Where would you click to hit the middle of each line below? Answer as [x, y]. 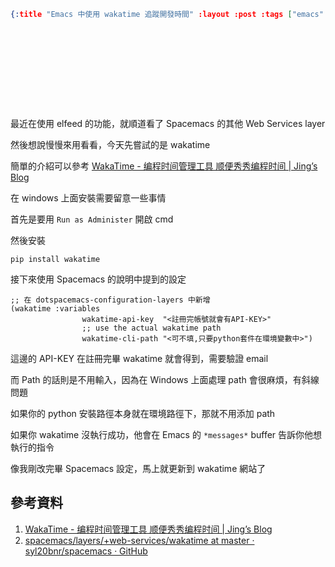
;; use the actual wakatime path [151, 328]
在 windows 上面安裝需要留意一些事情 [88, 197]
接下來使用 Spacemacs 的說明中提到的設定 [98, 279]
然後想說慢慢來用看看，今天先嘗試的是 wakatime [110, 144]
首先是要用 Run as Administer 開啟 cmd [92, 219]
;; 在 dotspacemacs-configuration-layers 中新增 [110, 300]
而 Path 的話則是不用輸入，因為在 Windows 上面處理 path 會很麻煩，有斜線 [165, 379]
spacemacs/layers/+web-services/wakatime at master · [139, 540]
